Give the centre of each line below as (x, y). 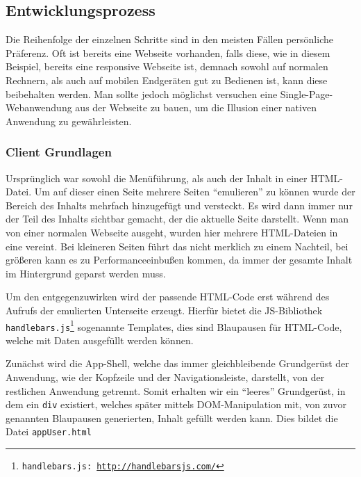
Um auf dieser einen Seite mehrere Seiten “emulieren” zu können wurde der (195, 192)
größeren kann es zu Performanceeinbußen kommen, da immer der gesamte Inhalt (179, 260)
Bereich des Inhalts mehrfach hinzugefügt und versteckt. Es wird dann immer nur (179, 205)
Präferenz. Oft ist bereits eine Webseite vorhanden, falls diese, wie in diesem (168, 52)
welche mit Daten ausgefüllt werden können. (100, 340)
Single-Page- (307, 94)
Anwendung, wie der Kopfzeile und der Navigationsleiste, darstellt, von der (165, 377)
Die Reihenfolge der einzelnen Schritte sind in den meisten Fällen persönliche (169, 39)
